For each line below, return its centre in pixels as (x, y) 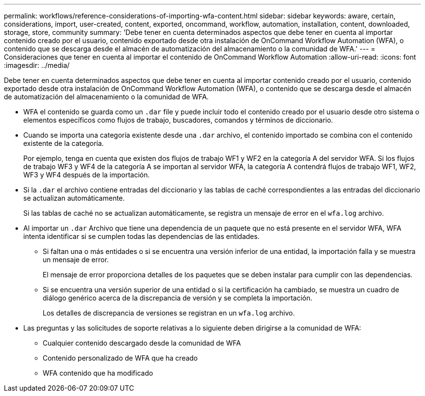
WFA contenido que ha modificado (98, 373)
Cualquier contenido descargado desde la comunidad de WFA (142, 343)
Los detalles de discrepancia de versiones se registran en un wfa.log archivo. (169, 313)
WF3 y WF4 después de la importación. (87, 175)
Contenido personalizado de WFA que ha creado (120, 358)
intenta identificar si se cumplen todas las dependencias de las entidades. (141, 236)
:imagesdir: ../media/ (37, 65)
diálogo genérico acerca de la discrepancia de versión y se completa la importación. (178, 298)
